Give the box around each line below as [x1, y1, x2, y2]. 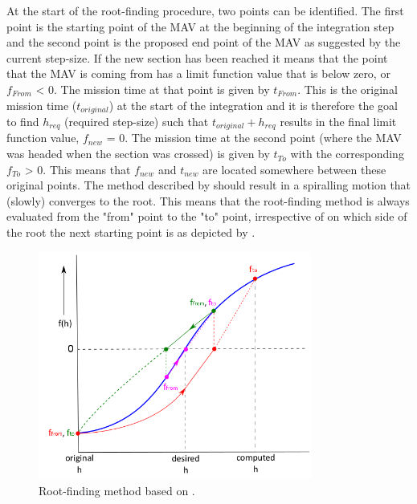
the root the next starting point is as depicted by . [6, 224, 256, 241]
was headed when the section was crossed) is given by [6, 145, 270, 162]
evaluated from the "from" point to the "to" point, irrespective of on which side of [6, 208, 407, 225]
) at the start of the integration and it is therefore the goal [108, 96, 399, 113]
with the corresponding [290, 145, 404, 162]
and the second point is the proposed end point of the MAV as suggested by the [6, 34, 401, 51]
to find [6, 113, 39, 130]
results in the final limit [280, 113, 397, 130]
